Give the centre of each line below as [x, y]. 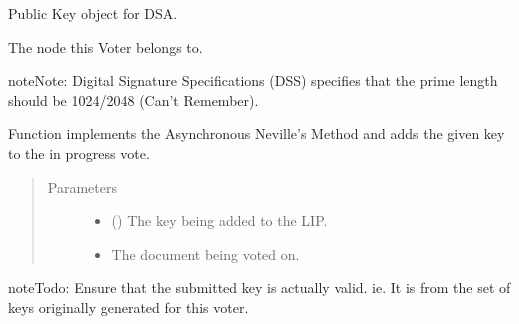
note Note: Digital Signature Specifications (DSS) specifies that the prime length [253, 80]
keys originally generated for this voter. [128, 306]
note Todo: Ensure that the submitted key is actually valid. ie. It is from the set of [259, 287]
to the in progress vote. [79, 152]
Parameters [82, 186]
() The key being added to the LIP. [219, 220]
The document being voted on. [205, 253]
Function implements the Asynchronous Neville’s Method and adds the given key [256, 133]
